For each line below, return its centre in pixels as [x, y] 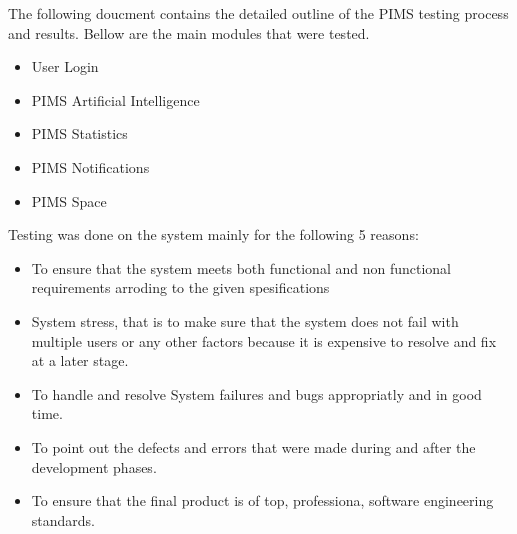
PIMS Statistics [79, 133]
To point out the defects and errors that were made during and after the [253, 446]
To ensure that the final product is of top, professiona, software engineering [262, 500]
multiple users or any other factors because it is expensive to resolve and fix [264, 340]
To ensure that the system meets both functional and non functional [241, 267]
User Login [65, 66]
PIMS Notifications [90, 166]
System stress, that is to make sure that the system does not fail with [245, 320]
